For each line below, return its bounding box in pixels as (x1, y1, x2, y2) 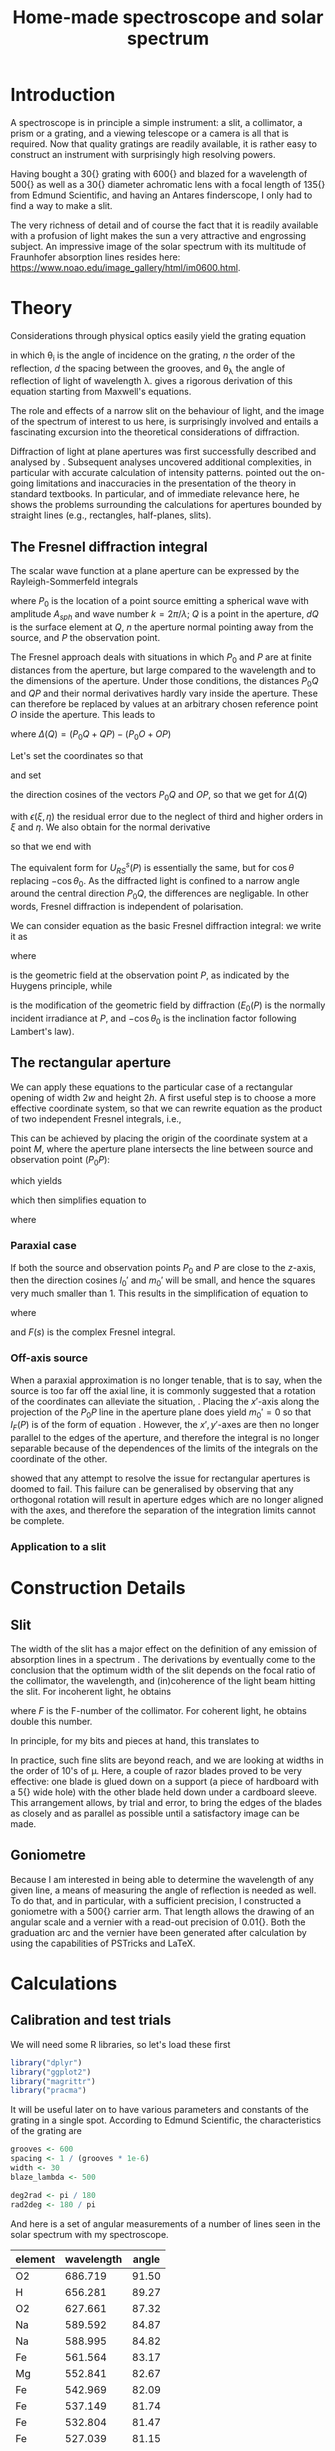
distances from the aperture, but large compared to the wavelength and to (10, 664, 317, 676)
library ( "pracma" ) (10, 2086, 87, 2096)
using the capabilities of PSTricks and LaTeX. (10, 1937, 196, 1949)
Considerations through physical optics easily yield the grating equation (10, 329, 307, 341)
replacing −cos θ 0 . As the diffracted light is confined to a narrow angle (10, 874, 300, 889)
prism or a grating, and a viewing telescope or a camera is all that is (10, 127, 289, 139)
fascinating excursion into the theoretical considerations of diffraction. (10, 426, 300, 438)
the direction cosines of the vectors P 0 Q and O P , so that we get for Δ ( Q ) (10, 789, 308, 803)
